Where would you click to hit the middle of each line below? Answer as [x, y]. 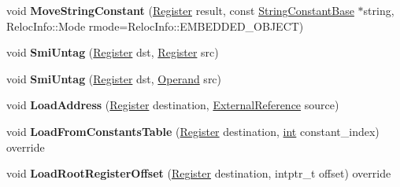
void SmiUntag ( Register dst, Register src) [113, 52]
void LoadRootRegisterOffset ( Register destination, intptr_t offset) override [199, 173]
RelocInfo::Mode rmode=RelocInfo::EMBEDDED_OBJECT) [155, 26]
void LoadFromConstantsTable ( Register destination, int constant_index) [193, 131]
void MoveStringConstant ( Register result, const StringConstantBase [180, 10]
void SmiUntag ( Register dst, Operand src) [114, 78]
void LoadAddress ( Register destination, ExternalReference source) [173, 105]
